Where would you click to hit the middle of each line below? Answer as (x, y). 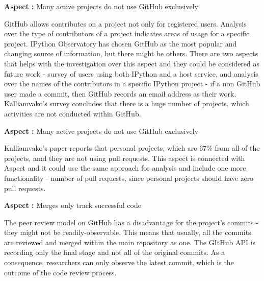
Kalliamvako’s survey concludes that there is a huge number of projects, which (127, 103)
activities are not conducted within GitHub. (73, 113)
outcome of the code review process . (60, 272)
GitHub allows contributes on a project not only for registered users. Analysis (125, 23)
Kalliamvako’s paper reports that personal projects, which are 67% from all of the (132, 148)
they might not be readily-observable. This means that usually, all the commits (128, 232)
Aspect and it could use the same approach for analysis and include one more (125, 168)
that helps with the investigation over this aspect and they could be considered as (132, 63)
